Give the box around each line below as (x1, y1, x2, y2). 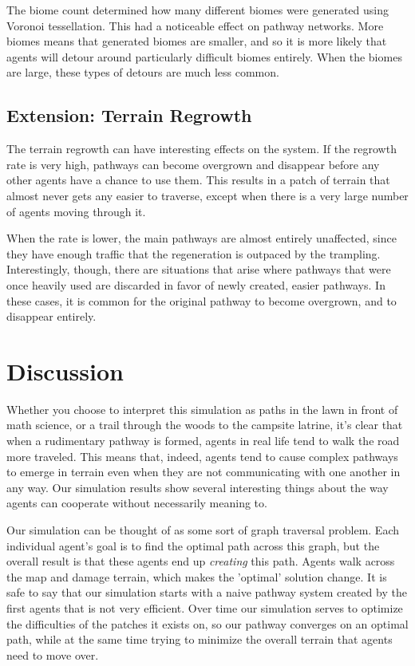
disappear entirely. (6, 308, 97, 325)
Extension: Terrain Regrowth (6, 103, 252, 128)
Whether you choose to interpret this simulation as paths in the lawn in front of (6, 400, 398, 417)
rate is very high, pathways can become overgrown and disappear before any (6, 156, 380, 172)
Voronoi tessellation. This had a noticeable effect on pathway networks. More (6, 17, 384, 33)
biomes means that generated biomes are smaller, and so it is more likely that (6, 33, 387, 49)
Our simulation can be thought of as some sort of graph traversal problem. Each (6, 521, 399, 538)
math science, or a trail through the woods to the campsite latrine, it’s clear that (6, 416, 403, 433)
